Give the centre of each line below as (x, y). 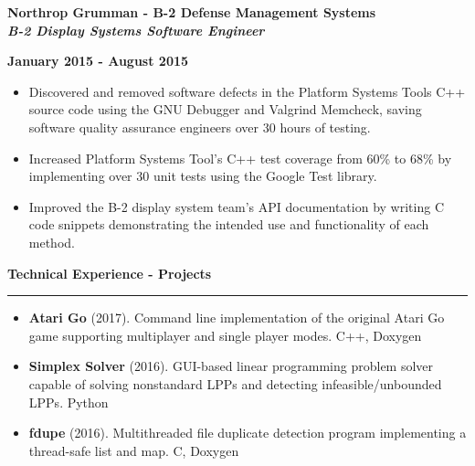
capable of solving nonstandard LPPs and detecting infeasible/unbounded (235, 383)
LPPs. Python (69, 402)
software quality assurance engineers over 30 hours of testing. (200, 127)
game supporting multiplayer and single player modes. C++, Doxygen (225, 335)
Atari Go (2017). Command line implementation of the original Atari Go (237, 318)
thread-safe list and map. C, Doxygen (134, 450)
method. (52, 242)
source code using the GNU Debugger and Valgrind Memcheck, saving (225, 109)
